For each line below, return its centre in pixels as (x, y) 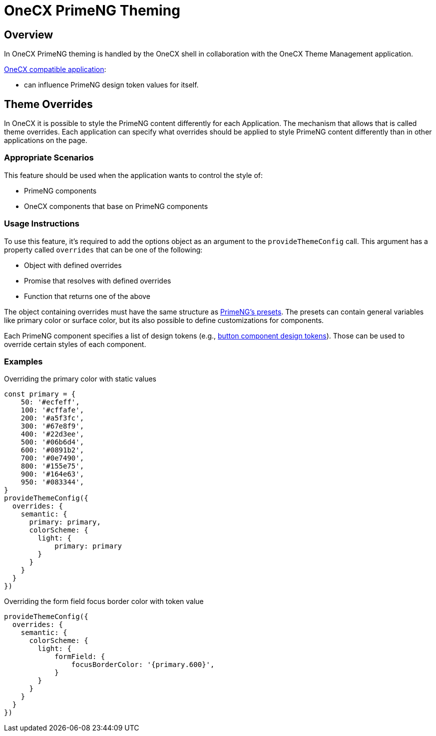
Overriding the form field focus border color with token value (104, 601)
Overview (29, 34)
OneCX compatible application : (55, 69)
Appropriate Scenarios (49, 158)
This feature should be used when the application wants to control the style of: (134, 175)
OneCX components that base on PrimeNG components (116, 206)
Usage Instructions (42, 224)
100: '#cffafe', (52, 410)
